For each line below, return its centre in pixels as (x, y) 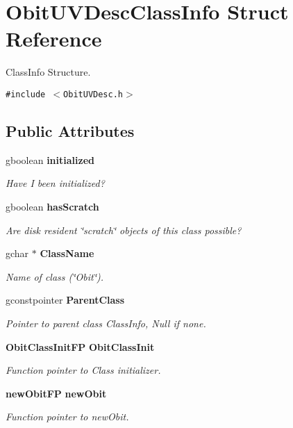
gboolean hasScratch (52, 206)
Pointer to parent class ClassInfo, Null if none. (106, 323)
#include (26, 94)
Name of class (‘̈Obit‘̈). (55, 276)
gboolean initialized (50, 159)
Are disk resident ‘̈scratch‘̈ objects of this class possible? (124, 230)
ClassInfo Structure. (48, 72)
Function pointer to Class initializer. (83, 370)
